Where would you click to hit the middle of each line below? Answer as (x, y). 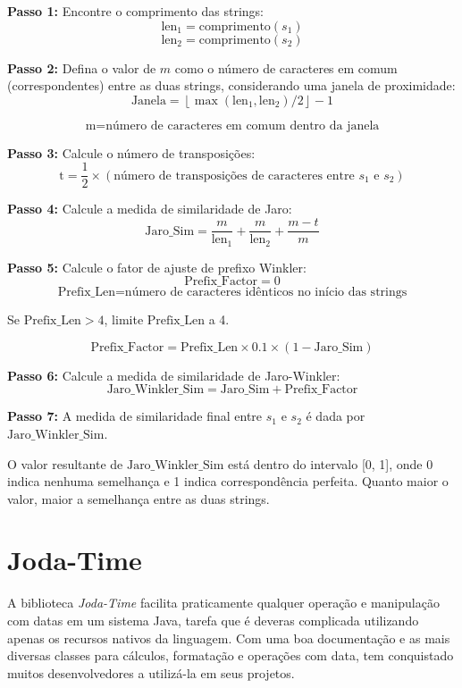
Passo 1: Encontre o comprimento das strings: (136, 11)
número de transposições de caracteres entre (234, 176)
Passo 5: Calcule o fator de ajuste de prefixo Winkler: (157, 267)
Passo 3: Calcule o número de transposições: (131, 152)
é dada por (336, 416)
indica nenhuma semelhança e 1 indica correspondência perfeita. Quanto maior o (228, 481)
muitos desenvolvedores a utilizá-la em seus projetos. (151, 672)
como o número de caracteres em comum (286, 67)
